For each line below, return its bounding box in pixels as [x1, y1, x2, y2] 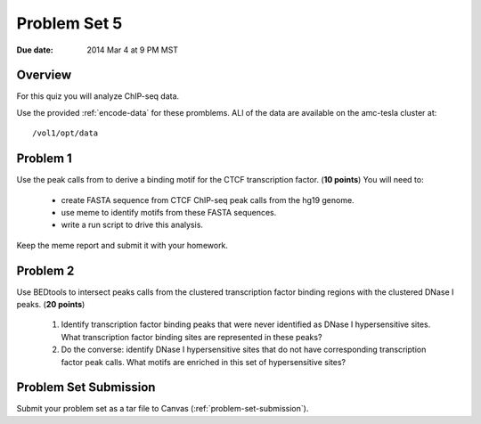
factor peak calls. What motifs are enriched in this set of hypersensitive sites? [61, 356, 346, 367]
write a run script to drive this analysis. [61, 219, 204, 231]
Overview [16, 68, 72, 83]
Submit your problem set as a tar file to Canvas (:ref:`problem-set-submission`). [16, 404, 309, 414]
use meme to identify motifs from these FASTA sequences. [61, 207, 277, 217]
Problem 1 [16, 151, 73, 167]
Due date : [16, 45, 53, 55]
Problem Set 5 [16, 13, 123, 33]
